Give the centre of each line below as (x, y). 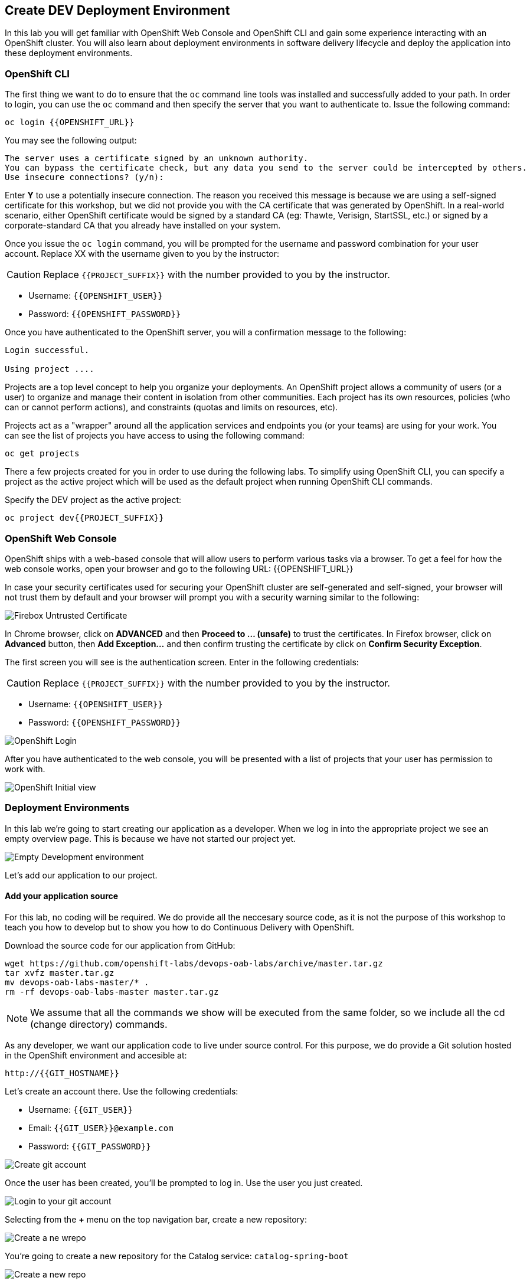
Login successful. (47, 350)
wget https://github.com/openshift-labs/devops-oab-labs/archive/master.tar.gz (194, 963)
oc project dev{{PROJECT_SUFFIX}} (84, 518)
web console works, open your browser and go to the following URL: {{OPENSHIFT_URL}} (179, 569)
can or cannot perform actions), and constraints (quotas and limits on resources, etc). (171, 407)
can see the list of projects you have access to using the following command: (155, 436)
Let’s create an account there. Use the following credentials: (122, 1091)
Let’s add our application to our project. (81, 875)
